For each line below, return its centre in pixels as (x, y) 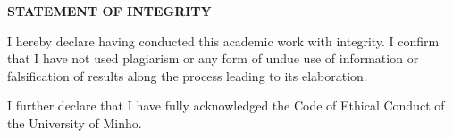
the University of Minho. (75, 122)
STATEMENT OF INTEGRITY (109, 11)
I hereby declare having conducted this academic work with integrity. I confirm (223, 41)
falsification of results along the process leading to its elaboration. (187, 75)
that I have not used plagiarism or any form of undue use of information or (213, 58)
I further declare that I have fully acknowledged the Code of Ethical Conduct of (226, 106)
